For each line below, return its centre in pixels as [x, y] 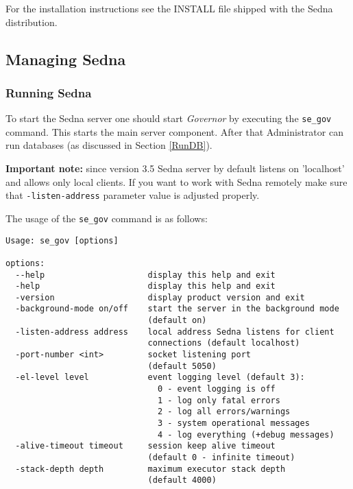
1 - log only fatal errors [219, 400]
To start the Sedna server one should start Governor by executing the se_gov [169, 118]
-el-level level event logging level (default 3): [160, 378]
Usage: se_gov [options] [62, 240]
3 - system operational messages [233, 424]
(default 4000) [182, 480]
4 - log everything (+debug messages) [246, 434]
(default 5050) [182, 366]
